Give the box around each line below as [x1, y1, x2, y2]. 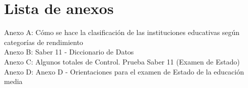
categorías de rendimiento [4, 36, 83, 47]
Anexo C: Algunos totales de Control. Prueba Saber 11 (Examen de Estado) [4, 56, 240, 66]
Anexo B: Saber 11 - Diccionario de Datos [4, 46, 134, 57]
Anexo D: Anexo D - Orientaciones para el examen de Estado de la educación [4, 66, 244, 76]
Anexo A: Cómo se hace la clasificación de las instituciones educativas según [4, 27, 240, 37]
